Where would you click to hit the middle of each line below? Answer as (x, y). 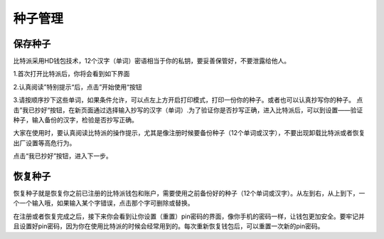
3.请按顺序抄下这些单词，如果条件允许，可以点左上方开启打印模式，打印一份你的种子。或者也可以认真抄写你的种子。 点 (188, 100)
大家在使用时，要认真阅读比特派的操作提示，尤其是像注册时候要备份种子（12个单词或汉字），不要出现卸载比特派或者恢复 (189, 133)
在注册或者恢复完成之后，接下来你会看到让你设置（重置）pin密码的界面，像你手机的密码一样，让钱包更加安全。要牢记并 (189, 216)
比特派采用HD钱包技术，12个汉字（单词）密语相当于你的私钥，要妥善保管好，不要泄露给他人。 (152, 61)
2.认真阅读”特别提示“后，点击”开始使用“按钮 (78, 87)
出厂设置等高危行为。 (44, 143)
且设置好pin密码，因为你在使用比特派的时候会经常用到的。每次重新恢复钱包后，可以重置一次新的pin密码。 (169, 226)
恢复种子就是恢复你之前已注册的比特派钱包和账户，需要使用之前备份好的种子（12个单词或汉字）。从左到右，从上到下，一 (189, 193)
